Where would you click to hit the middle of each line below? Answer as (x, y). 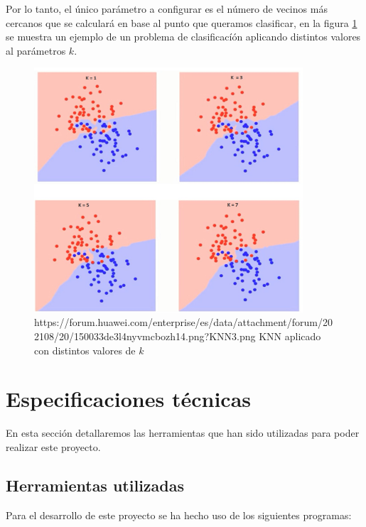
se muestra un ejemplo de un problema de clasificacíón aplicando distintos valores (183, 37)
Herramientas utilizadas (95, 485)
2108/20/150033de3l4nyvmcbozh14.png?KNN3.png (145, 336)
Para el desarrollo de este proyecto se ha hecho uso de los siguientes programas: (179, 515)
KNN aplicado (290, 336)
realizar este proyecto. (53, 446)
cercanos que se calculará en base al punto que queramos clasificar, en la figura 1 (182, 22)
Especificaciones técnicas (129, 399)
